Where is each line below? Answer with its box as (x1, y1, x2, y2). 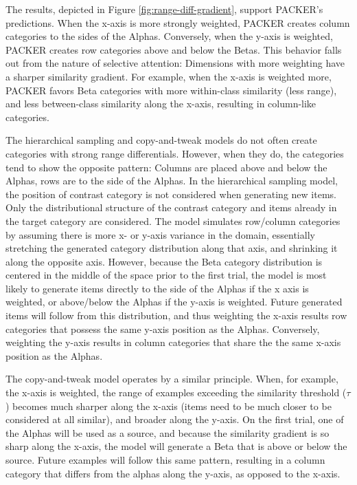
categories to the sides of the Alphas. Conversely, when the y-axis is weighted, (5, 29, 333, 43)
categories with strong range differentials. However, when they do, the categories (5, 146, 344, 160)
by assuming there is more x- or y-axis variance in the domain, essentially (5, 227, 315, 241)
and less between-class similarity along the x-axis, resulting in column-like (5, 96, 316, 111)
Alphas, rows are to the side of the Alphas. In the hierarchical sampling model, (5, 173, 338, 188)
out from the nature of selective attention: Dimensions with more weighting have (5, 56, 345, 70)
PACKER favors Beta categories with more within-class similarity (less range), (5, 83, 337, 97)
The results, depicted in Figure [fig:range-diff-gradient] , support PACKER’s (5, 2, 323, 16)
